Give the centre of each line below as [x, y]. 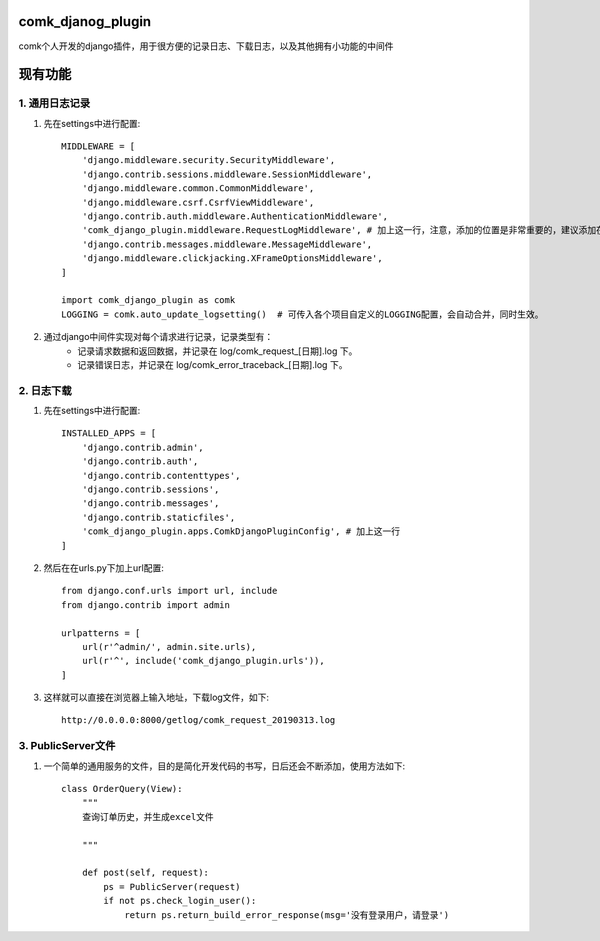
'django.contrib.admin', [142, 447]
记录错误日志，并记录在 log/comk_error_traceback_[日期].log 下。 [212, 364]
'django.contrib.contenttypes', [161, 475]
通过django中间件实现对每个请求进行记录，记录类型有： [158, 337]
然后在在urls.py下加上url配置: [103, 567]
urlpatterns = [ [101, 633]
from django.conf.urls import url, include [169, 591]
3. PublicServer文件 [67, 746]
